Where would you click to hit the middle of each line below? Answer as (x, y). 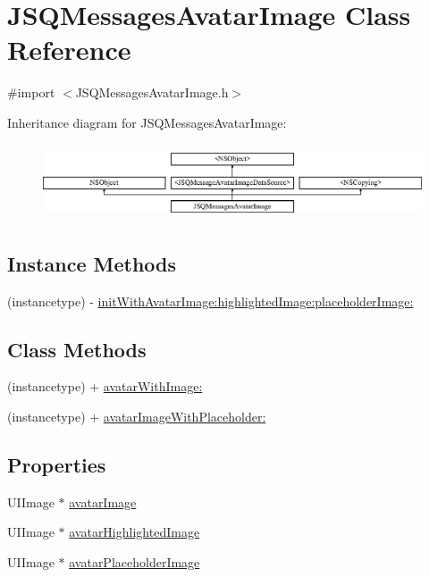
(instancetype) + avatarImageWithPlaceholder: (137, 417)
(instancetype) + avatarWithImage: (105, 386)
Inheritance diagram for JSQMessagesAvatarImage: (147, 122)
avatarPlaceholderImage (135, 562)
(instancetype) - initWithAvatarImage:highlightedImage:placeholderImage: (210, 301)
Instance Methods (92, 263)
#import (31, 92)
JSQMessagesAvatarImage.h (152, 92)
